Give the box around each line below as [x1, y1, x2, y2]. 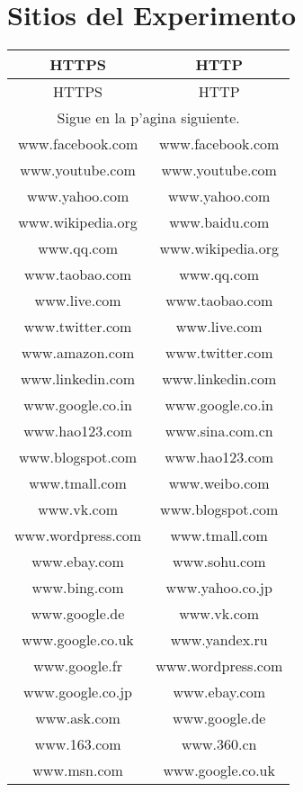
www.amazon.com [21, 342, 135, 364]
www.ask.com [35, 707, 120, 729]
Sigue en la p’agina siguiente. [57, 107, 240, 129]
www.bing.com [31, 577, 124, 598]
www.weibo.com [168, 472, 270, 494]
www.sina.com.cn [165, 420, 273, 442]
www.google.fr [33, 655, 122, 677]
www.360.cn [181, 733, 257, 755]
